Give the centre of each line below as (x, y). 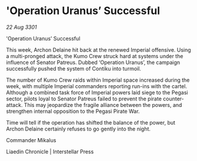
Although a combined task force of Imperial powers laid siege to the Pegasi (97, 92)
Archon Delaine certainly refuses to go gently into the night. (79, 129)
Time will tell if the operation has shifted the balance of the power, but (91, 122)
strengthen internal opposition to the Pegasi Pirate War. (73, 111)
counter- (173, 99)
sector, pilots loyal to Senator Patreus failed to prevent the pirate (84, 99)
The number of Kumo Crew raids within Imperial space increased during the (98, 80)
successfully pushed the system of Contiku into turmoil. (74, 68)
